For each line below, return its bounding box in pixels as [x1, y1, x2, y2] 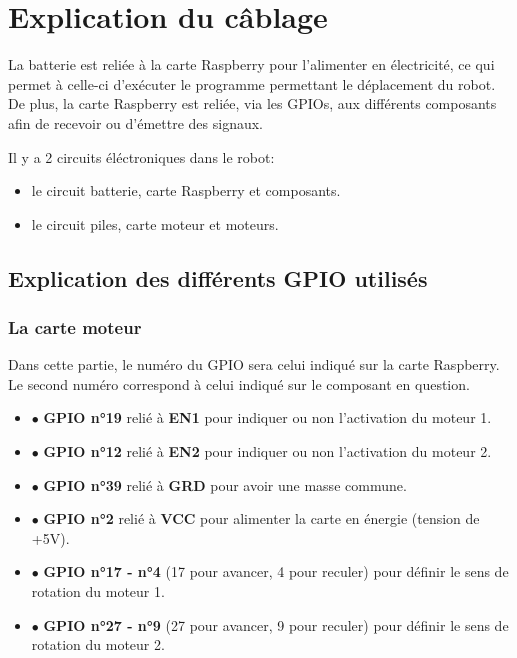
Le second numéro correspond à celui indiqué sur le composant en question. [8, 373, 470, 394]
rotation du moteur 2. [31, 634, 165, 655]
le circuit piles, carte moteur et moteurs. [31, 213, 279, 234]
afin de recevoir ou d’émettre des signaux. [8, 112, 263, 133]
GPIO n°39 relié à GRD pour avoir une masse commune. [43, 474, 407, 495]
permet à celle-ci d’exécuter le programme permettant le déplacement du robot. [8, 73, 496, 94]
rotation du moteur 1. [31, 581, 165, 602]
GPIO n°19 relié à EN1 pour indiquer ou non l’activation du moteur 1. [43, 407, 492, 428]
